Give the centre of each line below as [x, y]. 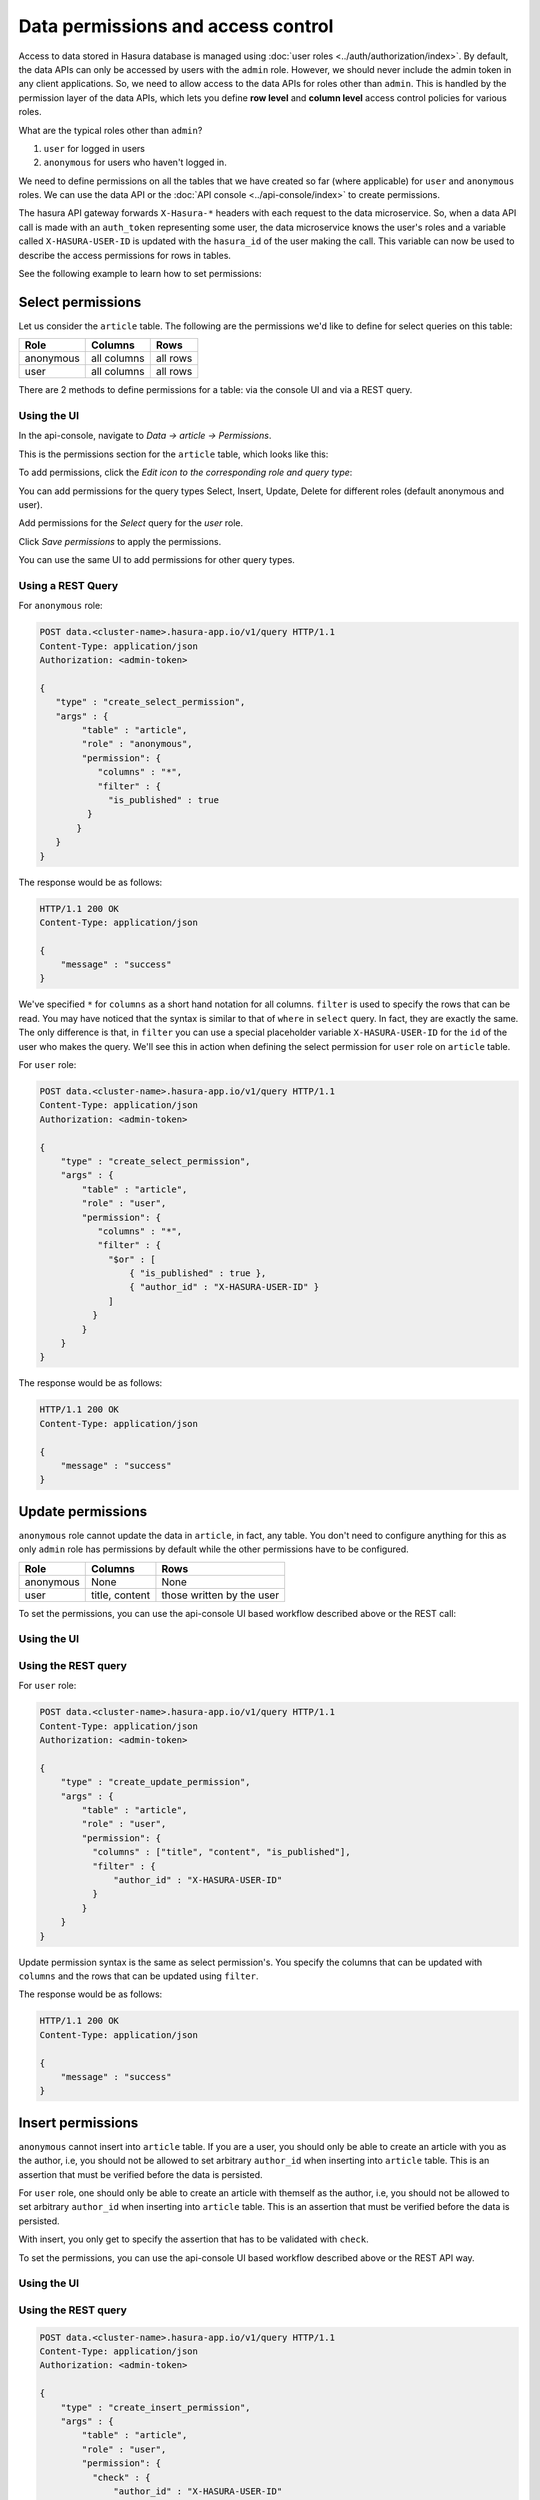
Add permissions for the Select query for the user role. [131, 523]
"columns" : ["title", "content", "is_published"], [221, 1852]
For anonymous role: [61, 606]
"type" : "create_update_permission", [155, 1782]
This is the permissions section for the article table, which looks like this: [173, 454]
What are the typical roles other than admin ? [110, 130]
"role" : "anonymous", [137, 744]
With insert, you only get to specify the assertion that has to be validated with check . [193, 2239]
